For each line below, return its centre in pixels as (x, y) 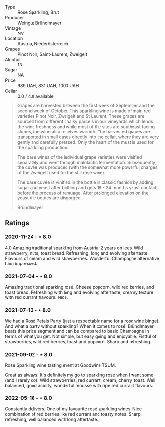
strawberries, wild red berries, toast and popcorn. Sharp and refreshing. (78, 342)
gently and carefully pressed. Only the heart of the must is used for (85, 142)
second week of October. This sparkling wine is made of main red (84, 111)
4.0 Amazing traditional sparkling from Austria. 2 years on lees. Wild (74, 248)
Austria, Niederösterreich (43, 44)
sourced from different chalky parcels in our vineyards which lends (85, 121)
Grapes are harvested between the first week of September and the (86, 106)
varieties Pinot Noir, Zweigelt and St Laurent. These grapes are (81, 116)
